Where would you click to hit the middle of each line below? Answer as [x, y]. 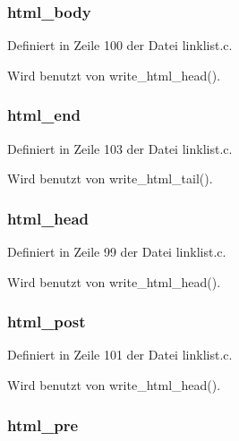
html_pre [43, 424]
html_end [44, 115]
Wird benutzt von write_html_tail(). [110, 178]
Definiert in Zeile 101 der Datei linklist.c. [120, 355]
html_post [47, 322]
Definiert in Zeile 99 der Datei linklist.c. [117, 252]
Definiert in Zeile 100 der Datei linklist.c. [120, 45]
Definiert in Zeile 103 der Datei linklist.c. [120, 148]
